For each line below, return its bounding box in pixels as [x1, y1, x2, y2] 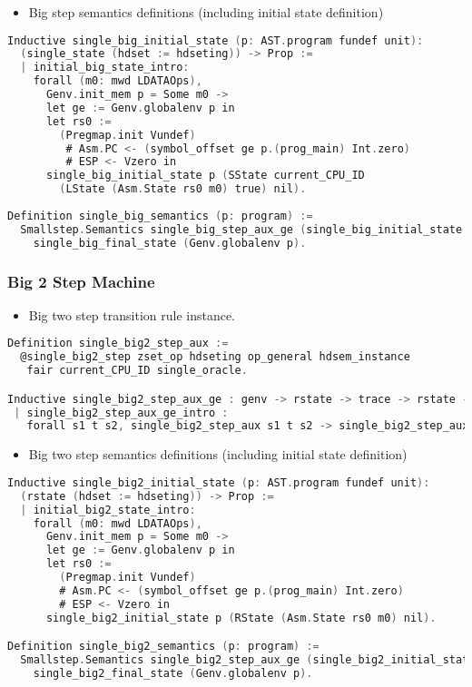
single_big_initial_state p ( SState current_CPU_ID [45, 169, 365, 182]
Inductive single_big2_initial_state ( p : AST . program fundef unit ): [7, 476, 430, 489]
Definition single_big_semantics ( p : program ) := [7, 209, 313, 222]
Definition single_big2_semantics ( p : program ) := [7, 640, 320, 653]
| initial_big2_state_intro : [20, 503, 196, 516]
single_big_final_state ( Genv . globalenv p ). [33, 236, 307, 250]
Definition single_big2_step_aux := [7, 337, 229, 350]
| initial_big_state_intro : [20, 61, 190, 74]
